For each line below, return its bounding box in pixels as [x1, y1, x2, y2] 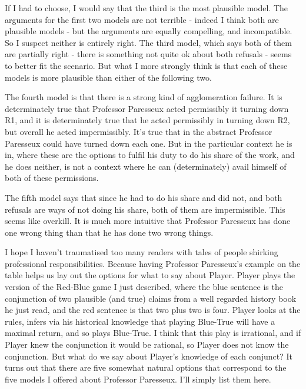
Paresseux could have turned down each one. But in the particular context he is [5, 137, 292, 149]
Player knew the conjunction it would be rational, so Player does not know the [5, 338, 289, 351]
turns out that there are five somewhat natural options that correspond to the [5, 361, 287, 374]
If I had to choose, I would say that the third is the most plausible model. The [5, 2, 288, 14]
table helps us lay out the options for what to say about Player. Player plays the [5, 269, 295, 281]
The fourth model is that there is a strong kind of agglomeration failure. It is [5, 91, 282, 103]
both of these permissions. [5, 172, 99, 184]
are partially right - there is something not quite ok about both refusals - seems [5, 48, 292, 60]
